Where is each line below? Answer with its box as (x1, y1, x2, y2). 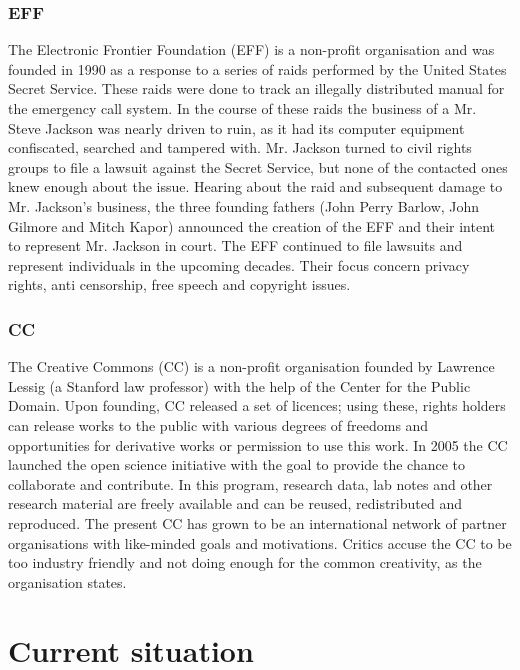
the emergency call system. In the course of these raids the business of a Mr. (8, 98, 477, 118)
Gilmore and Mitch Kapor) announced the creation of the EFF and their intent (8, 215, 496, 236)
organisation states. (8, 571, 127, 592)
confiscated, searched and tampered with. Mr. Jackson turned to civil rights (8, 137, 472, 158)
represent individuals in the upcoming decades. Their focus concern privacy (8, 254, 470, 275)
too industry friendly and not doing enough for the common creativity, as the (8, 552, 482, 573)
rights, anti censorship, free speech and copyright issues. (8, 274, 351, 295)
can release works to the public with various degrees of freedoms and (8, 414, 429, 435)
